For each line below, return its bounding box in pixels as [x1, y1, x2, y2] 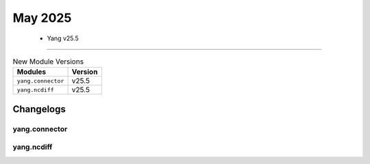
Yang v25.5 [47, 34, 79, 42]
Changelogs [12, 103, 66, 115]
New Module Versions [12, 57, 84, 66]
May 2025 [12, 10, 72, 25]
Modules [16, 67, 47, 77]
